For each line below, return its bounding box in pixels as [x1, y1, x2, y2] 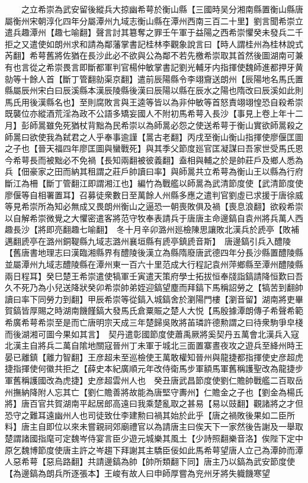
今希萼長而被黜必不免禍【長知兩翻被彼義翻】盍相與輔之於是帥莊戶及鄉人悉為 [5, 153, 303, 166]
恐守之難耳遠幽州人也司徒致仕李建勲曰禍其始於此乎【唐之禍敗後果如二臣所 [5, 408, 295, 421]
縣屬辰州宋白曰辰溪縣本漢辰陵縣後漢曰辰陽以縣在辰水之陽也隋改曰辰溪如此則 [5, 84, 303, 96]
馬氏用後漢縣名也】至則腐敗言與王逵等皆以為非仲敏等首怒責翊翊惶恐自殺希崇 [5, 95, 303, 108]
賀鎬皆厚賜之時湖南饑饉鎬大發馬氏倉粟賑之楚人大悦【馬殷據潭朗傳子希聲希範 [5, 304, 303, 317]
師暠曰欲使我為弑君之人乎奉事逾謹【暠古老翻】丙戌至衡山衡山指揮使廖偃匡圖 [5, 130, 303, 143]
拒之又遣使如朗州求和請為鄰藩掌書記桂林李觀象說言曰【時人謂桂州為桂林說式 [5, 37, 303, 50]
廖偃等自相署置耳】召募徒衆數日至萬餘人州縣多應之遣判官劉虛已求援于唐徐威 [5, 188, 303, 201]
